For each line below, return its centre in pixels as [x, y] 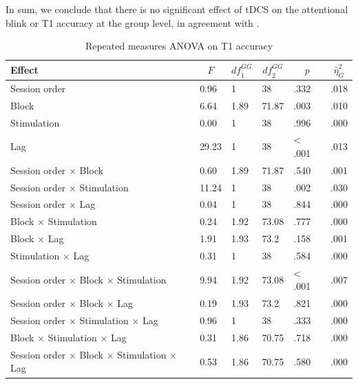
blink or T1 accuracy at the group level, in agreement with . [133, 22]
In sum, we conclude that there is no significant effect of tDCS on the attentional [177, 9]
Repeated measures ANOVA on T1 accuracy [179, 46]
